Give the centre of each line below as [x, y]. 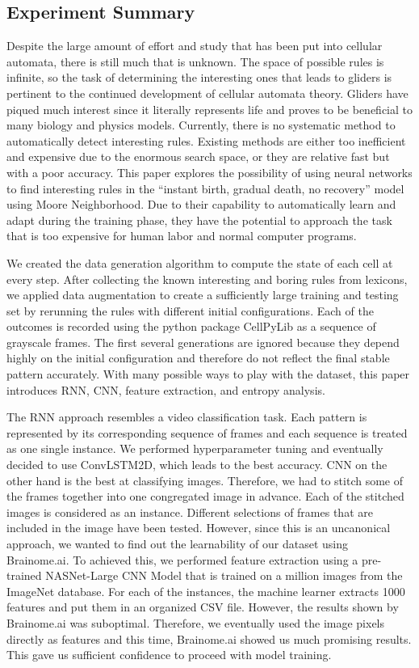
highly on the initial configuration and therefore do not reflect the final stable [198, 358]
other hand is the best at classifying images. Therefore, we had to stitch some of [205, 480]
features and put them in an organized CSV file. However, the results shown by [203, 607]
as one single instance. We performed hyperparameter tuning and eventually [195, 448]
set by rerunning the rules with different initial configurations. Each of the [190, 310]
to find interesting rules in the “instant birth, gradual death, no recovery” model [205, 188]
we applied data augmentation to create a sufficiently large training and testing [203, 295]
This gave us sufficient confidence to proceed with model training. [169, 655]
